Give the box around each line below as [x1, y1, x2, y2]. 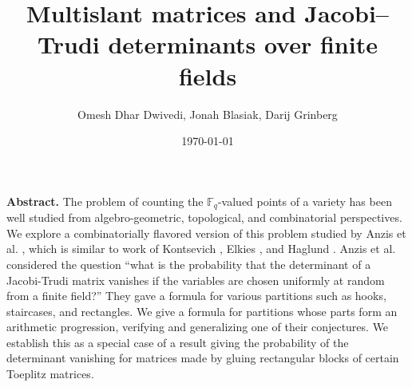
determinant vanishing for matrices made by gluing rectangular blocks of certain [6, 349, 399, 366]
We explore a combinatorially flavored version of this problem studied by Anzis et [6, 224, 406, 241]
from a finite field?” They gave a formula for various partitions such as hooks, [6, 287, 386, 304]
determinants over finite [108, 28, 378, 61]
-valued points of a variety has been [217, 192, 392, 209]
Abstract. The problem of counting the [6, 192, 204, 209]
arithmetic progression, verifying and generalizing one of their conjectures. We [6, 318, 389, 335]
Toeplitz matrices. [6, 365, 94, 382]
